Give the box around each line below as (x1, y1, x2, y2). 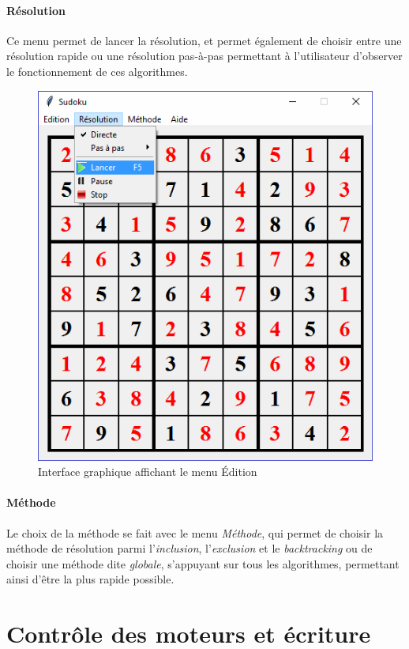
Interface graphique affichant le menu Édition (38, 463, 257, 480)
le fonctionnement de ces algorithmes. (6, 62, 188, 79)
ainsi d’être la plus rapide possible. (6, 571, 174, 587)
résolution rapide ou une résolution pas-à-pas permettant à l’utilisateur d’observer (6, 47, 403, 64)
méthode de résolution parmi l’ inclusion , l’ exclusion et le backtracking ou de (6, 540, 373, 557)
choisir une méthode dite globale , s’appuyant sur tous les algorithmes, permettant (6, 555, 400, 572)
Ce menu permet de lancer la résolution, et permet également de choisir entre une (6, 32, 402, 48)
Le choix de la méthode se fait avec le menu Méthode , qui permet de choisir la (6, 524, 384, 541)
